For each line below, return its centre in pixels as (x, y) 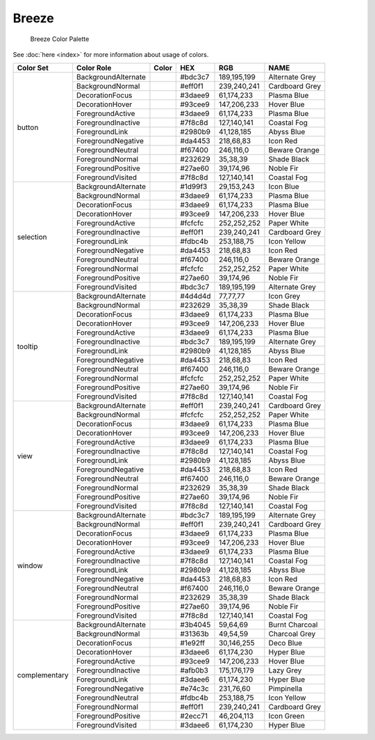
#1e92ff (192, 643)
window (30, 565)
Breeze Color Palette (60, 39)
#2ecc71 (194, 716)
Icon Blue (284, 186)
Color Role (94, 68)
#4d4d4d (195, 296)
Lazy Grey (285, 670)
